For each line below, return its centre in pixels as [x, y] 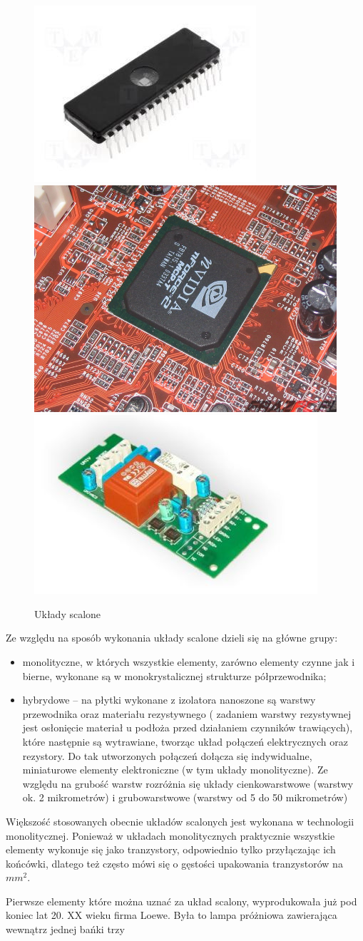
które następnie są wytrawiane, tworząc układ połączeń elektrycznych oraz [185, 741]
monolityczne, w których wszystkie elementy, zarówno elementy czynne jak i [189, 661]
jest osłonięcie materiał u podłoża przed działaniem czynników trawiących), [188, 727]
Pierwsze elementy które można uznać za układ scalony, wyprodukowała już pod [181, 901]
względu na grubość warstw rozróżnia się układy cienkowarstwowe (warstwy [188, 783]
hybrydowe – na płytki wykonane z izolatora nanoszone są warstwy [169, 700]
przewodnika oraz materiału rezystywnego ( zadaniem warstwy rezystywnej [187, 713]
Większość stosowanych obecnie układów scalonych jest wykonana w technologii [180, 821]
